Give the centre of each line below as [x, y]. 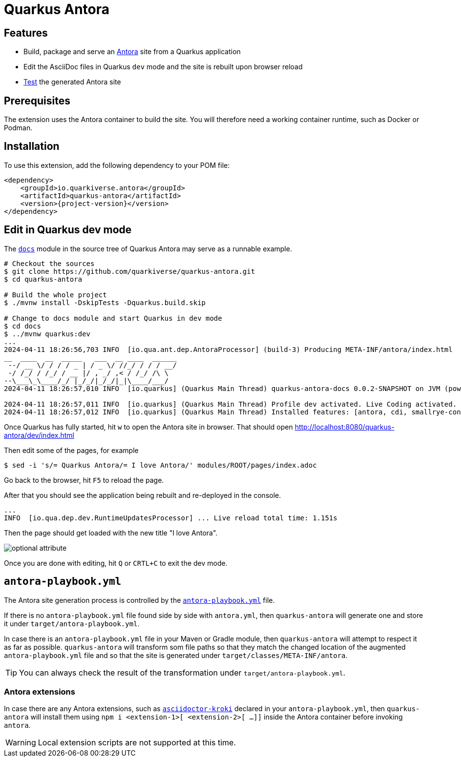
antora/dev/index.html [39, 435]
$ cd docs [22, 326]
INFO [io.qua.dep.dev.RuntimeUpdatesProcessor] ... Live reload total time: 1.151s [171, 518]
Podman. [18, 128]
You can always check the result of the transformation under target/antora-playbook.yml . [182, 672]
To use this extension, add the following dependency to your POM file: [117, 165]
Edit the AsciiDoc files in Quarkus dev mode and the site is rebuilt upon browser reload [163, 67]
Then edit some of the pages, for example [71, 450]
